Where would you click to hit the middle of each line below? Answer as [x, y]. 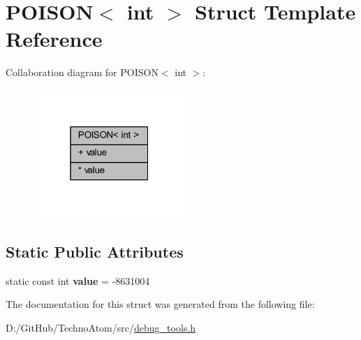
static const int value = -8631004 [78, 280]
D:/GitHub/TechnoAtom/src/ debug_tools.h [101, 327]
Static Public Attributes [95, 251]
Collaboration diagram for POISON [82, 72]
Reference [54, 39]
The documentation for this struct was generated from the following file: [160, 304]
